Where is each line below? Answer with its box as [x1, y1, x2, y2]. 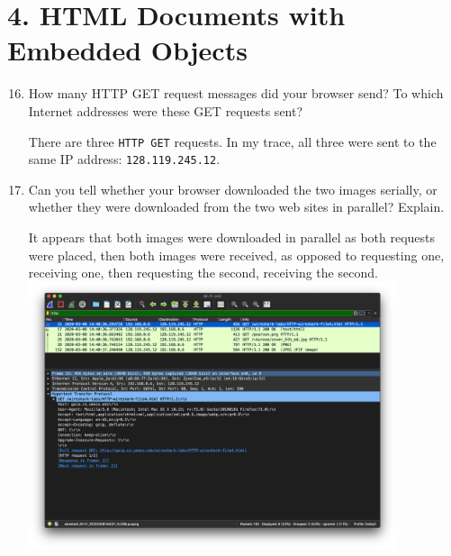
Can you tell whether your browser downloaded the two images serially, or [28, 179, 437, 198]
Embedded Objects [7, 32, 248, 68]
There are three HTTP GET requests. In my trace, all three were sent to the [28, 132, 437, 150]
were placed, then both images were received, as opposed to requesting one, [28, 245, 445, 264]
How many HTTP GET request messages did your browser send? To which [28, 84, 444, 103]
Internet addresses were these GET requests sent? [28, 101, 303, 120]
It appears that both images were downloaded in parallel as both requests [28, 228, 436, 246]
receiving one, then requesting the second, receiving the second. [28, 263, 378, 282]
